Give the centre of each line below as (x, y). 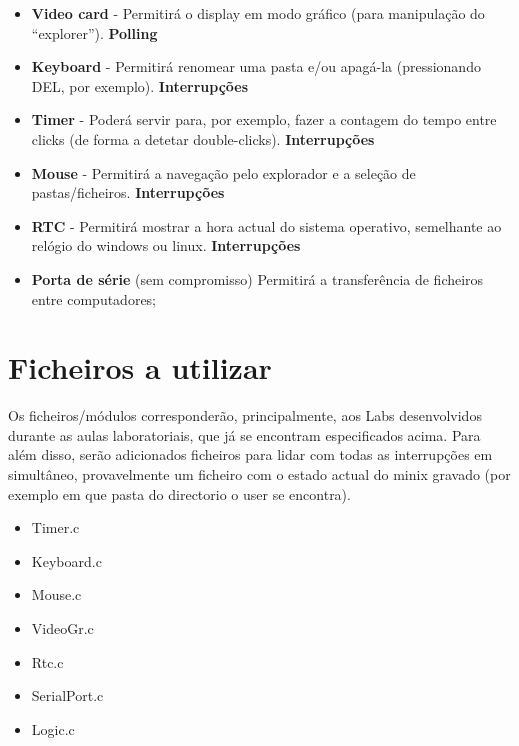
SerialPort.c (67, 695)
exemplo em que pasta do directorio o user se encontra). (179, 493)
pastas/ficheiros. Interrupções (128, 192)
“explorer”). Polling (94, 32)
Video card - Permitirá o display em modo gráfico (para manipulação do (258, 13)
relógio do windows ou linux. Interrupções (166, 245)
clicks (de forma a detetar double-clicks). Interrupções (203, 138)
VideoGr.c (62, 628)
